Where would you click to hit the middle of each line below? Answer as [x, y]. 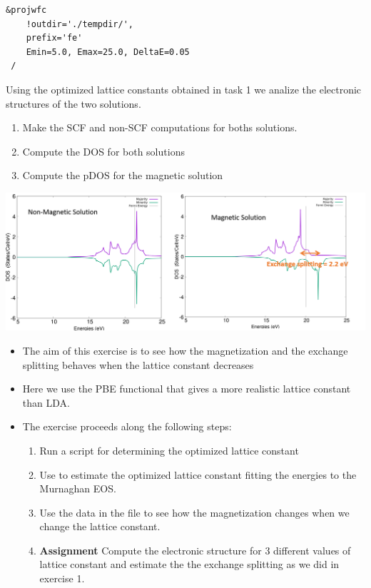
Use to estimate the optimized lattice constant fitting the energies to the [198, 474]
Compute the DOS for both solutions [103, 151]
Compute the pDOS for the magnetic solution [123, 175]
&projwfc [26, 10]
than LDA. [46, 402]
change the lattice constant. [100, 526]
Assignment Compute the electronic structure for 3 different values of [195, 550]
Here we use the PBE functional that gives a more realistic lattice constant [187, 389]
